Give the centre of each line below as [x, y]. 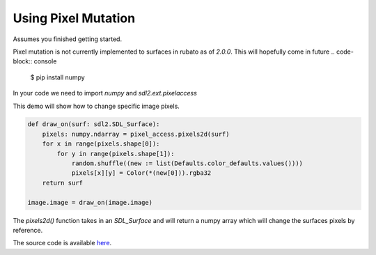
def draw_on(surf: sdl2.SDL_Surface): [94, 124]
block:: [23, 61]
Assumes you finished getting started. [67, 39]
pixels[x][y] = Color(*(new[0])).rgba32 [141, 173]
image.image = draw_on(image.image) [90, 202]
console [45, 61]
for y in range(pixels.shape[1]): [116, 154]
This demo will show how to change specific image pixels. [96, 106]
